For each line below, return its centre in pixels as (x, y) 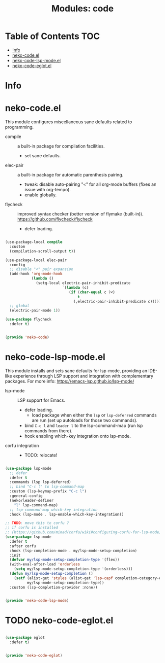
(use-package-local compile (34, 242)
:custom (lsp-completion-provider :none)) (54, 587)
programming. (19, 127)
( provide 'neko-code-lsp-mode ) (37, 600)
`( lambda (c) (76, 287)
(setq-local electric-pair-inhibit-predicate (83, 283)
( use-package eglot (25, 638)
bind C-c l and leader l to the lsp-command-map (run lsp (84, 425)
